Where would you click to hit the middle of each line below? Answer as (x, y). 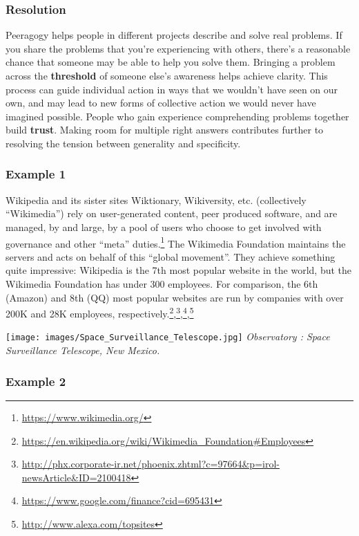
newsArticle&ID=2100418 (76, 477)
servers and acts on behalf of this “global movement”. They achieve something (171, 256)
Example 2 (36, 381)
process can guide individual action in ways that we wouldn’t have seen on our (172, 89)
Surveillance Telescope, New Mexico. (83, 350)
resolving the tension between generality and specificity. (123, 143)
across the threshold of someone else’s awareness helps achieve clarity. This (167, 75)
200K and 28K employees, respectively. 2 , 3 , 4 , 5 (100, 312)
